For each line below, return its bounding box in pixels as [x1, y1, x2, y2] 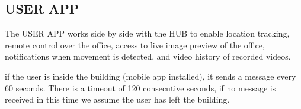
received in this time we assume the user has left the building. [5, 93, 230, 105]
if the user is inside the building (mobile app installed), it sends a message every [5, 70, 296, 82]
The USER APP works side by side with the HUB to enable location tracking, [5, 27, 290, 39]
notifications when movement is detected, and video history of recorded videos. [5, 50, 291, 62]
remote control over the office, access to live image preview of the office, [5, 38, 265, 51]
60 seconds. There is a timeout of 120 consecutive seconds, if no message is [5, 81, 276, 94]
